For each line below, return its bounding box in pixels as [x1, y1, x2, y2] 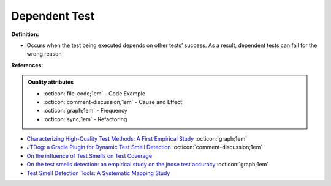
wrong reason [26, 50, 62, 58]
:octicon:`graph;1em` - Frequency [43, 107, 128, 114]
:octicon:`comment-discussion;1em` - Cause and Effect [43, 98, 183, 105]
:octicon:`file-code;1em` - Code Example [43, 89, 146, 97]
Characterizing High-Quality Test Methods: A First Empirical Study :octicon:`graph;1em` [26, 135, 248, 143]
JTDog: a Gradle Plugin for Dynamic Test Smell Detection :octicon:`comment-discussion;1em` [26, 144, 263, 151]
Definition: [11, 31, 39, 38]
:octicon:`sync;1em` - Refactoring [43, 115, 127, 122]
